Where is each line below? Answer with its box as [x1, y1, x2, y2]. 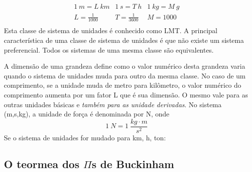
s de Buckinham [92, 156, 174, 171]
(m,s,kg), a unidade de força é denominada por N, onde [4, 109, 170, 119]
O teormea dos [4, 156, 79, 171]
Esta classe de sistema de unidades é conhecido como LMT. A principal [4, 25, 217, 36]
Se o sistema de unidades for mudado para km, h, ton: [4, 132, 166, 142]
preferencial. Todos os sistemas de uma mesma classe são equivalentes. [4, 44, 214, 55]
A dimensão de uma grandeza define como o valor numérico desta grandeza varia [4, 61, 245, 71]
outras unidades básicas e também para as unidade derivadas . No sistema [4, 99, 222, 109]
